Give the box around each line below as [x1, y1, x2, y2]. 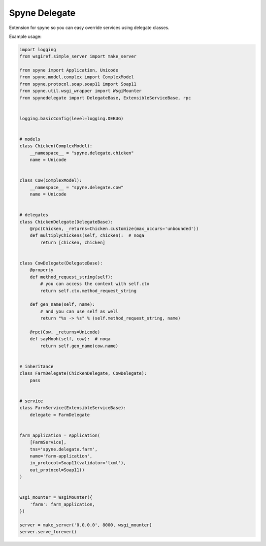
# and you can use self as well [40, 308, 118, 314]
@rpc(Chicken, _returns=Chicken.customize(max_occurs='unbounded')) [30, 226, 199, 231]
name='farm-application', [30, 453, 93, 459]
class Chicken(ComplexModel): [19, 143, 93, 149]
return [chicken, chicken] [40, 239, 105, 245]
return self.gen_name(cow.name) [40, 343, 118, 349]
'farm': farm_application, [30, 501, 96, 507]
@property [30, 267, 54, 273]
